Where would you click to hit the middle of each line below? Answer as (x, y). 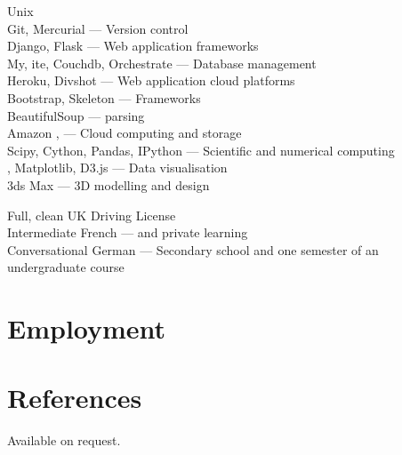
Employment (87, 328)
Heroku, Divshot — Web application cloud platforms (151, 80)
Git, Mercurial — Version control (98, 28)
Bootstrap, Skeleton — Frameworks (104, 97)
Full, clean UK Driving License (92, 215)
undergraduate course (66, 267)
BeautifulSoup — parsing (76, 115)
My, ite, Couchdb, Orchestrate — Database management (162, 63)
